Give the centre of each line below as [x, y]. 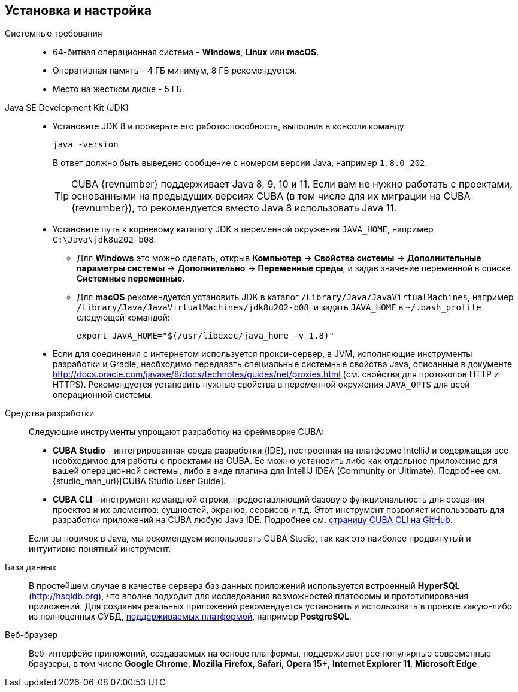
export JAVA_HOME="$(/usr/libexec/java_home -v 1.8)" [205, 336]
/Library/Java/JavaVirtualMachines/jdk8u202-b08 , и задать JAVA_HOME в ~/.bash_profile [279, 307]
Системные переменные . [131, 279]
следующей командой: [123, 318]
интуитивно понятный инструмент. [100, 549]
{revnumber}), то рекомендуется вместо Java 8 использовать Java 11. [234, 208]
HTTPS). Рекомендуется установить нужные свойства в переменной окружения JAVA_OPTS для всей [261, 385]
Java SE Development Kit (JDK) [67, 108]
